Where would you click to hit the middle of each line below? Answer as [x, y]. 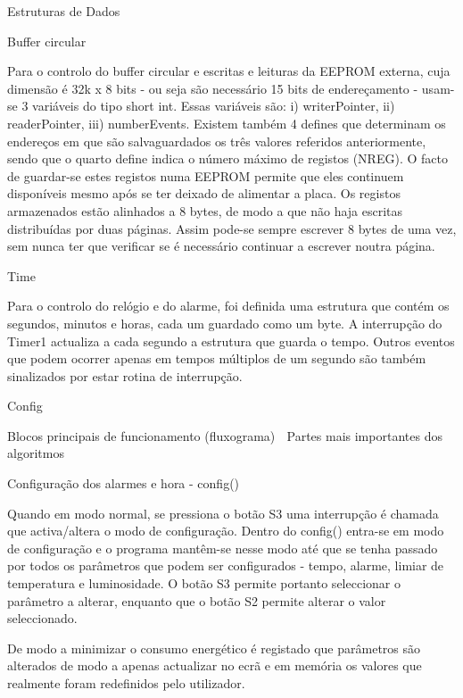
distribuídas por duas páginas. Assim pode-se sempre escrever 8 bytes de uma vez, [232, 228]
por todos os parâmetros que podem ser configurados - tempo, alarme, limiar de [226, 565]
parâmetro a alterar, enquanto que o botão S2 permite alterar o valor [197, 600]
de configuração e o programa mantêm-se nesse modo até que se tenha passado [223, 548]
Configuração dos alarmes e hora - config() [124, 483]
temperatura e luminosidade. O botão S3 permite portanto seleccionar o [204, 583]
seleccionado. [42, 618]
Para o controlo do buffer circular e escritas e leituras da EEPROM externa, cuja [229, 71]
